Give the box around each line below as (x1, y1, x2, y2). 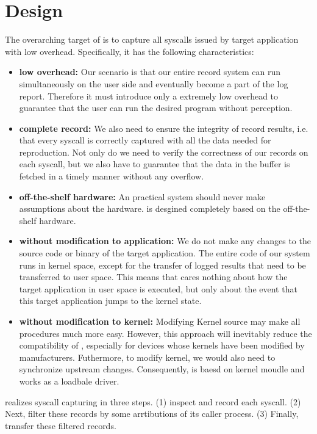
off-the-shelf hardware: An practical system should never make (19, 190, 266, 203)
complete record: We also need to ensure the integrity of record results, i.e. (19, 121, 308, 134)
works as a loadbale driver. (19, 374, 119, 387)
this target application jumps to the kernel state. (19, 294, 202, 307)
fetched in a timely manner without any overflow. (19, 170, 204, 183)
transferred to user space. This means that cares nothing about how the (19, 270, 288, 283)
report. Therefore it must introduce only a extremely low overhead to (19, 89, 279, 102)
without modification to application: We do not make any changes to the (19, 234, 311, 247)
